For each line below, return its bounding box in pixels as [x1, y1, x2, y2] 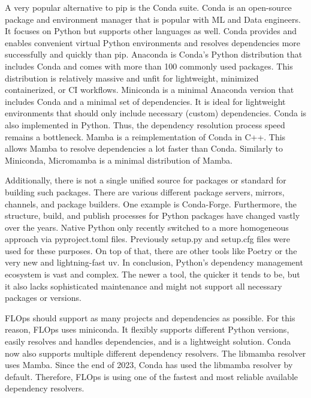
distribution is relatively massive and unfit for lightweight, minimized [5, 71, 259, 84]
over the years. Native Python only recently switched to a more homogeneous [5, 221, 289, 233]
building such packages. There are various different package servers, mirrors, [5, 185, 285, 198]
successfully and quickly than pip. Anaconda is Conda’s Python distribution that [5, 48, 303, 61]
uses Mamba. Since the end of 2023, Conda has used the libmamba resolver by [5, 358, 293, 371]
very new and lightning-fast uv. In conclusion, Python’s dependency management [5, 256, 303, 269]
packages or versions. [5, 291, 81, 304]
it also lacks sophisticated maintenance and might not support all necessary [5, 279, 282, 292]
